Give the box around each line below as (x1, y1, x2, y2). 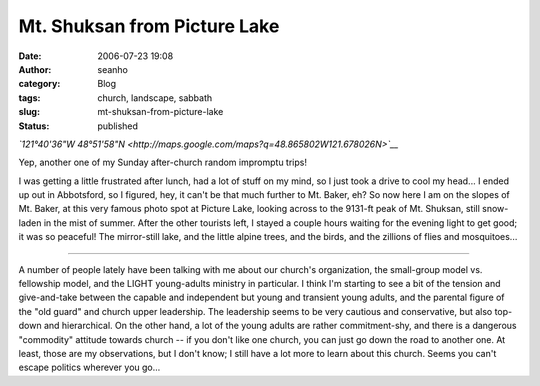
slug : (18, 106, 40, 118)
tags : (18, 91, 41, 104)
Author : (18, 63, 52, 75)
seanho (97, 63, 129, 75)
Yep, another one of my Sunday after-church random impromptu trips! (18, 156, 307, 169)
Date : (18, 50, 42, 62)
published (97, 120, 139, 132)
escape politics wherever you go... (18, 361, 161, 374)
